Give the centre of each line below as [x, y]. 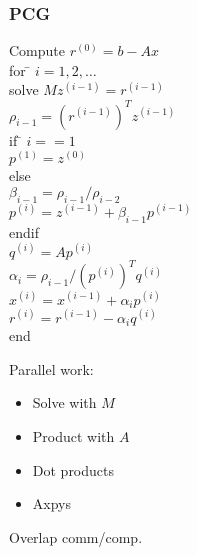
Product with [73, 436]
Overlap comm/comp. [76, 536]
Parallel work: [51, 368]
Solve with [64, 402]
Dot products [73, 469]
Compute [37, 50]
